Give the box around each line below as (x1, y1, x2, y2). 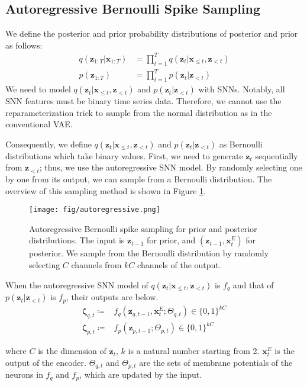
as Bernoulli (219, 137, 263, 150)
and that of (232, 278, 274, 291)
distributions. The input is (29, 234, 125, 246)
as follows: (5, 38, 43, 51)
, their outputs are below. (66, 291, 159, 303)
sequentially (255, 149, 298, 162)
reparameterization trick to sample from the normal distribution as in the (5, 106, 272, 118)
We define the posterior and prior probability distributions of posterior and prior (5, 27, 298, 40)
